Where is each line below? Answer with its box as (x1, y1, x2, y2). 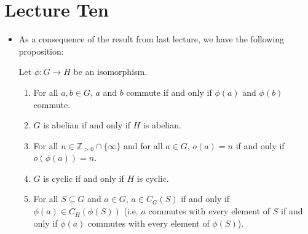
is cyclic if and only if (43, 171, 124, 184)
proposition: (18, 44, 64, 57)
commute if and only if (126, 85, 212, 98)
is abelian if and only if (43, 119, 130, 131)
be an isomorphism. (73, 65, 148, 78)
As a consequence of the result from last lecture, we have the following (18, 33, 285, 45)
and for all (124, 139, 163, 152)
